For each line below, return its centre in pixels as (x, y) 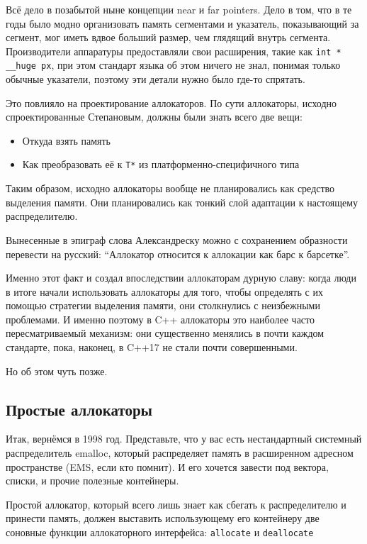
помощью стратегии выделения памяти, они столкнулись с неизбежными (163, 305)
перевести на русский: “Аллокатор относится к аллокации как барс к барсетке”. (178, 254)
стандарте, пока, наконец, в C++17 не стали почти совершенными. (152, 347)
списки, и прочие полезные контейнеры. (92, 481)
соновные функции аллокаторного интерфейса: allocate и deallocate (160, 532)
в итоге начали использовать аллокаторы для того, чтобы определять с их (164, 291)
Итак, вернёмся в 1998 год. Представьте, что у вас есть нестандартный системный (184, 439)
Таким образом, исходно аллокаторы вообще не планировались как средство (170, 188)
